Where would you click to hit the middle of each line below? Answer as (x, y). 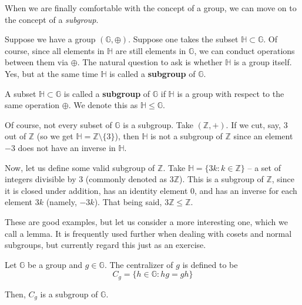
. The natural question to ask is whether (150, 62)
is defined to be (210, 264)
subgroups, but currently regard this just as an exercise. (105, 245)
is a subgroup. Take (158, 124)
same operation (32, 105)
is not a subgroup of (187, 136)
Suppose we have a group (50, 39)
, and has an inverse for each (246, 190)
